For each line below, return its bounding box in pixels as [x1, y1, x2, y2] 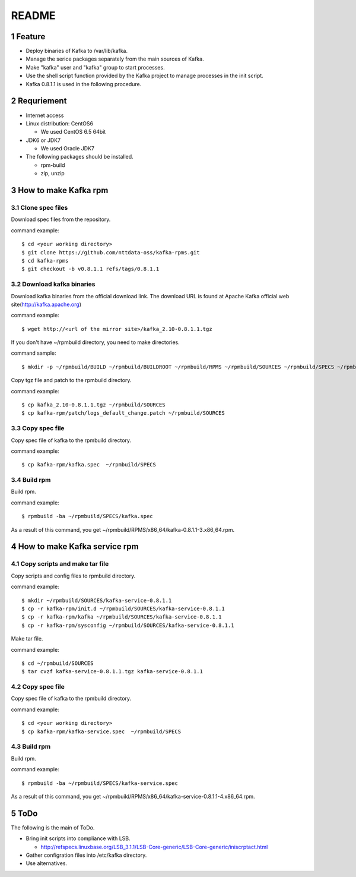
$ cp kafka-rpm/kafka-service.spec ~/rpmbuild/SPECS [21, 728, 181, 735]
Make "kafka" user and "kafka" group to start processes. [26, 64, 166, 71]
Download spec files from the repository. [11, 216, 111, 223]
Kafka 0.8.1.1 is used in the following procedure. [26, 80, 142, 87]
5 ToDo [11, 808, 38, 818]
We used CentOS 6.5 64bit [40, 128, 106, 135]
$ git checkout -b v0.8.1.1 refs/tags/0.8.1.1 [21, 266, 160, 273]
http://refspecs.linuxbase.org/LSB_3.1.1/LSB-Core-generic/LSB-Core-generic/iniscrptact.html [40, 843, 268, 850]
